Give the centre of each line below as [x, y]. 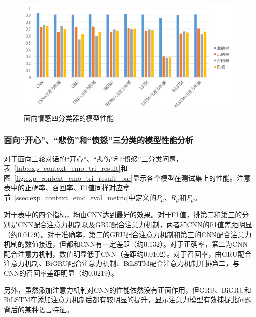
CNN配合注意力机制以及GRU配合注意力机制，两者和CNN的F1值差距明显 [135, 224]
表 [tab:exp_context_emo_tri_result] [62, 168]
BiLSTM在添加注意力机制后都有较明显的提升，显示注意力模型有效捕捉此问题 [128, 299]
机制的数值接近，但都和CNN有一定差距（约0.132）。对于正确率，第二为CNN [126, 244]
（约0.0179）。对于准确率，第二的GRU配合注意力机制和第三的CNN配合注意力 [128, 234]
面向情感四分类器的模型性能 [69, 118]
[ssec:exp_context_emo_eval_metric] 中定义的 [85, 197]
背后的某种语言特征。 [39, 309]
